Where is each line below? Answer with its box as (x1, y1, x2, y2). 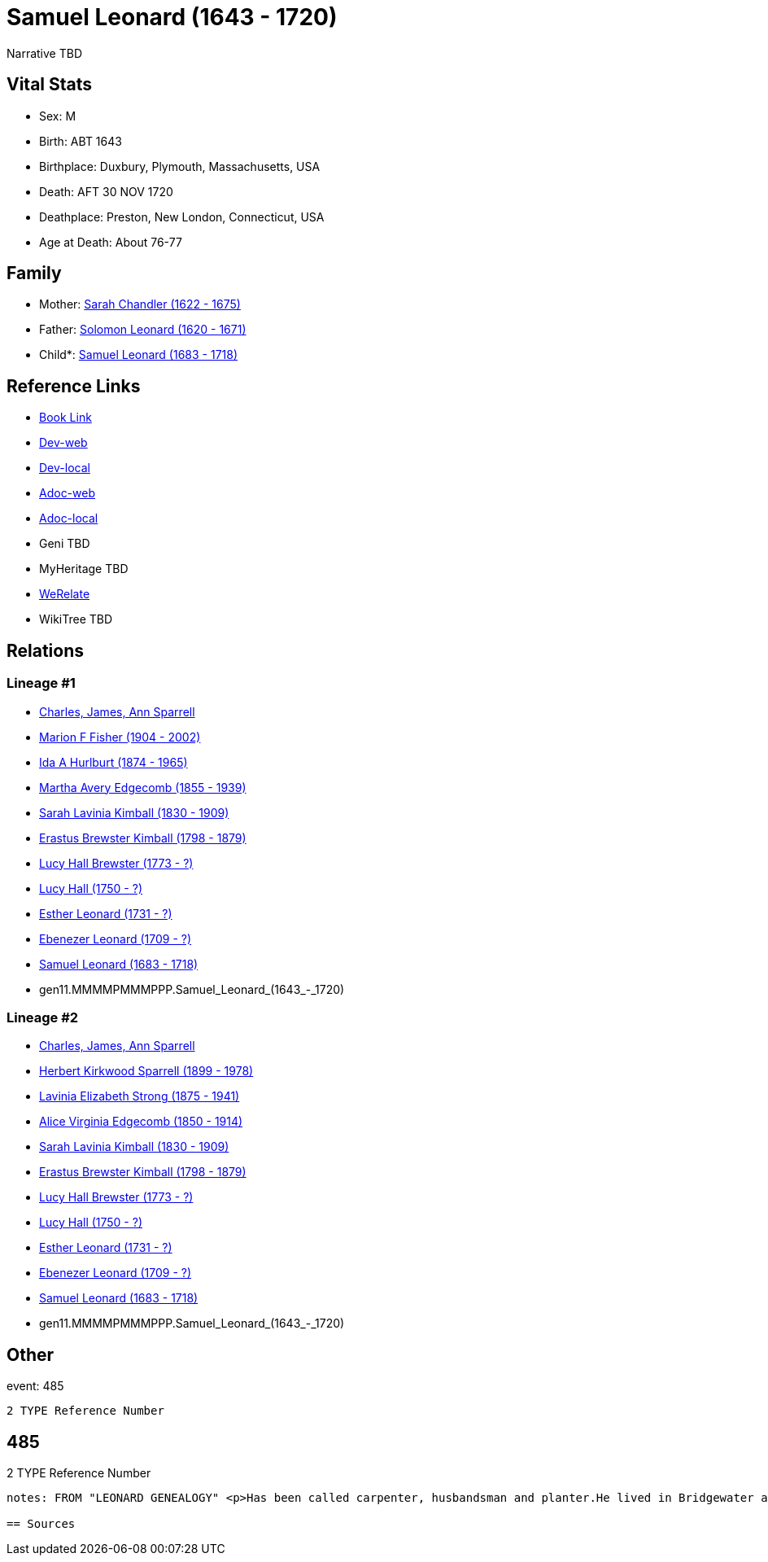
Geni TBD (39, 536, 90, 551)
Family (7, 263, 62, 284)
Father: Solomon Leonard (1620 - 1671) (39, 322, 247, 337)
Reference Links (7, 375, 141, 396)
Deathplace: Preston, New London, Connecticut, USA (39, 209, 325, 224)
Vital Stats (7, 74, 93, 95)
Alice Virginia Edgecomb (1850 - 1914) (39, 1114, 243, 1129)
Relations (7, 640, 85, 661)
